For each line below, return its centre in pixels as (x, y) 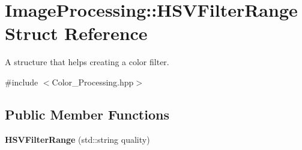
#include (22, 82)
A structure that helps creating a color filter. (87, 62)
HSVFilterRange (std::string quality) (77, 139)
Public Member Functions (87, 114)
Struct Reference (76, 33)
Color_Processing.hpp (93, 82)
